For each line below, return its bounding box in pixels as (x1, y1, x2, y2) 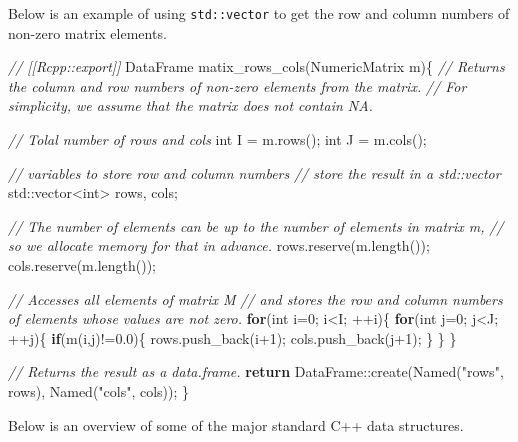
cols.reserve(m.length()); (8, 255, 157, 275)
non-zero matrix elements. (8, 22, 167, 43)
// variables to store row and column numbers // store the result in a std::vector (8, 162, 501, 183)
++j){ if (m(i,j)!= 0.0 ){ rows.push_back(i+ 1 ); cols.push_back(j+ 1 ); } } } (8, 327, 457, 348)
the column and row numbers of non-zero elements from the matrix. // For (8, 75, 467, 96)
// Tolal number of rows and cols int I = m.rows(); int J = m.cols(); (8, 129, 427, 150)
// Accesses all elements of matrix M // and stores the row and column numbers (8, 288, 503, 309)
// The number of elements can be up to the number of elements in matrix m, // (8, 215, 504, 236)
